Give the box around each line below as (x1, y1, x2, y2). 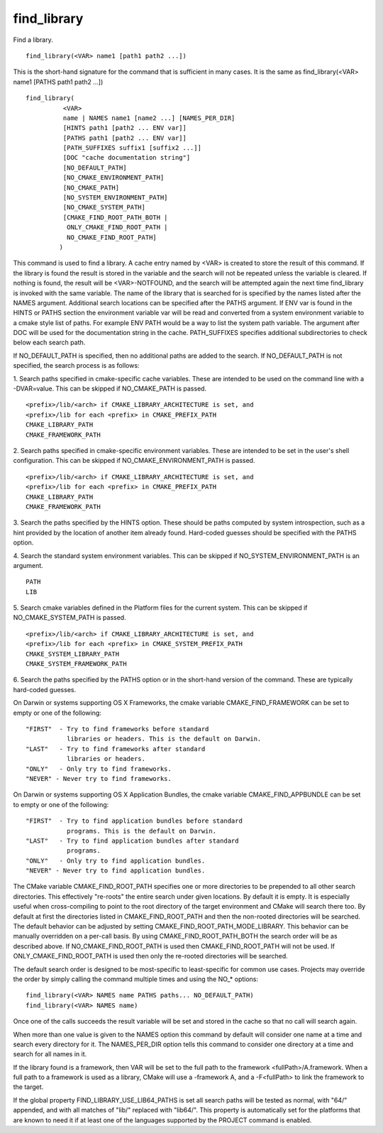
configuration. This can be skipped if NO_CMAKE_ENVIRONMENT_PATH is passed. (13, 456, 255, 465)
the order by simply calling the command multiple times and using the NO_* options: (13, 975, 259, 983)
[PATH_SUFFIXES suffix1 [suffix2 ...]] (62, 144, 202, 152)
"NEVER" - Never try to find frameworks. (26, 775, 172, 782)
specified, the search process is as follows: (13, 361, 140, 370)
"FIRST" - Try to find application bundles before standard (26, 817, 243, 825)
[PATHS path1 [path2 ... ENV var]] (62, 133, 187, 142)
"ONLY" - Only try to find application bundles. (26, 856, 206, 865)
